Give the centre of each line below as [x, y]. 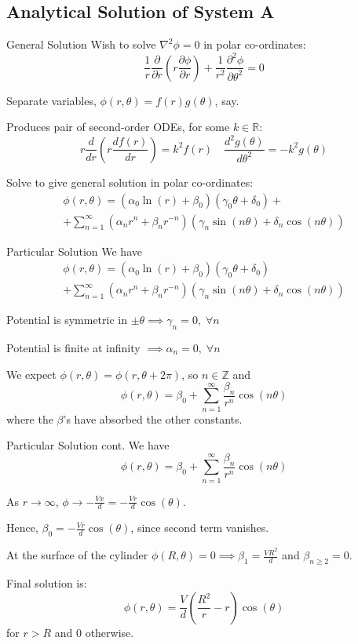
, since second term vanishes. [200, 528]
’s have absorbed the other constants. [153, 418]
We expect [31, 374]
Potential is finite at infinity [73, 348]
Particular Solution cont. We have [88, 445]
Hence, [22, 528]
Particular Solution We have [74, 251]
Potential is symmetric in [67, 320]
